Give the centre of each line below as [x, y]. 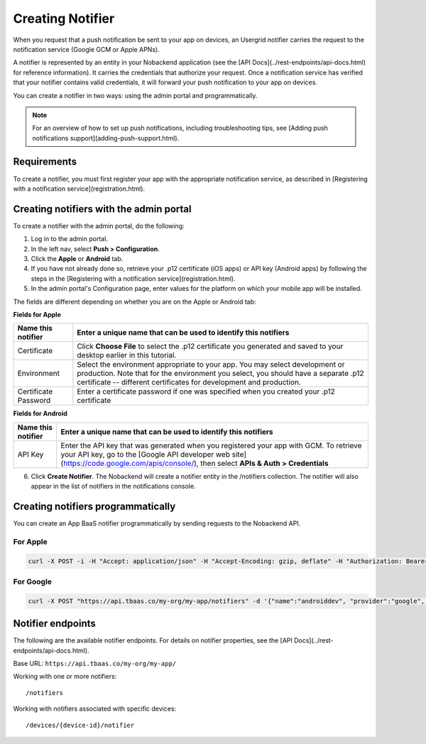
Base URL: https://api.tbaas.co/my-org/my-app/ [95, 664]
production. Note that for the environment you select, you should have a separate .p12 [221, 374]
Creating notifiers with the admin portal [102, 209]
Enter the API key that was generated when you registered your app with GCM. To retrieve [211, 445]
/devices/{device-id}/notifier [80, 725]
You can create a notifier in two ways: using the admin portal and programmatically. [135, 95]
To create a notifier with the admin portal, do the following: [99, 226]
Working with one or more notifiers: [65, 677]
